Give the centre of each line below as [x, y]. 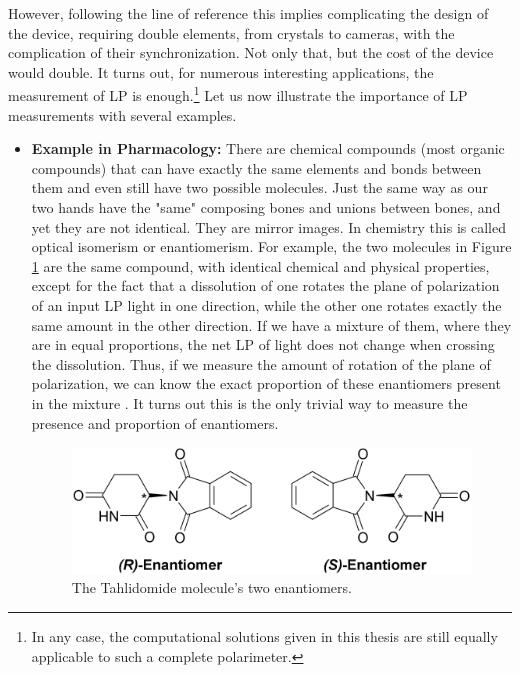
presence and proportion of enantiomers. [155, 422]
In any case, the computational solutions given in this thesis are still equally [264, 635]
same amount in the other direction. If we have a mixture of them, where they [271, 324]
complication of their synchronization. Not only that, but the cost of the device [251, 52]
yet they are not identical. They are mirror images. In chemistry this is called [268, 226]
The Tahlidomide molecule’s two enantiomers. [211, 587]
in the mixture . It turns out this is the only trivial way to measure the [249, 402]
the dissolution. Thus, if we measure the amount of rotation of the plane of [261, 363]
